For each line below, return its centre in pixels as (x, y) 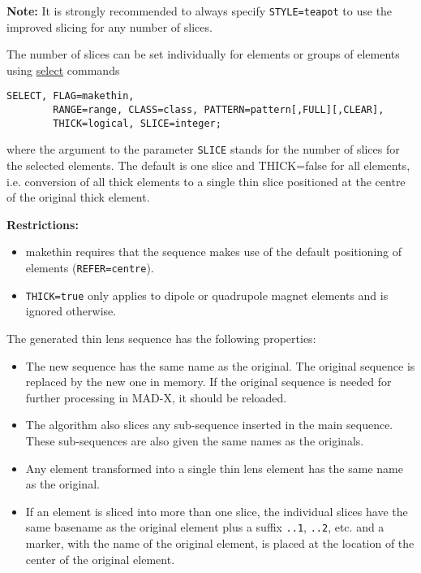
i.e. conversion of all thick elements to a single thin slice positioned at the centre (206, 181)
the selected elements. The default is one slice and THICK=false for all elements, (208, 165)
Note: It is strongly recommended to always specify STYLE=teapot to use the (200, 11)
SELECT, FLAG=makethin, (71, 96)
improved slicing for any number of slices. (110, 26)
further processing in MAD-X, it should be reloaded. (156, 397)
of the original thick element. (78, 197)
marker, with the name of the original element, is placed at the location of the (220, 543)
